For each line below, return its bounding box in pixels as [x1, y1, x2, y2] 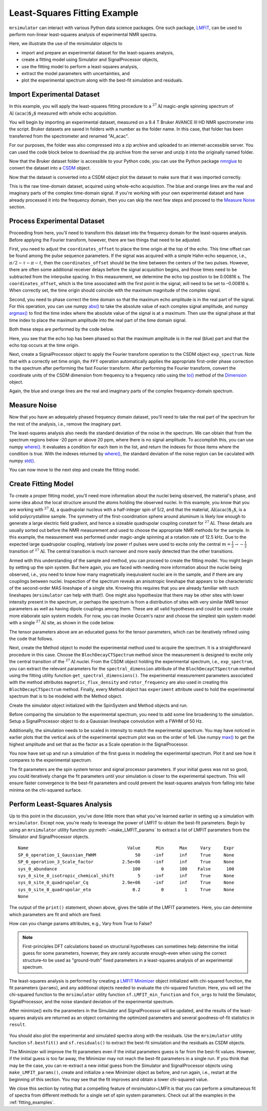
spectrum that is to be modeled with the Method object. [9, 693, 123, 699]
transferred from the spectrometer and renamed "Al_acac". [9, 133, 129, 139]
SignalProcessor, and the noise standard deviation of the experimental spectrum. [9, 998, 174, 1004]
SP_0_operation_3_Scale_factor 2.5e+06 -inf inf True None [18, 859, 234, 865]
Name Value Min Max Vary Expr [18, 845, 234, 851]
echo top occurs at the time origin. [9, 342, 80, 348]
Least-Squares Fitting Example [9, 7, 138, 18]
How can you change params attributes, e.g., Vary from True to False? [9, 921, 152, 927]
